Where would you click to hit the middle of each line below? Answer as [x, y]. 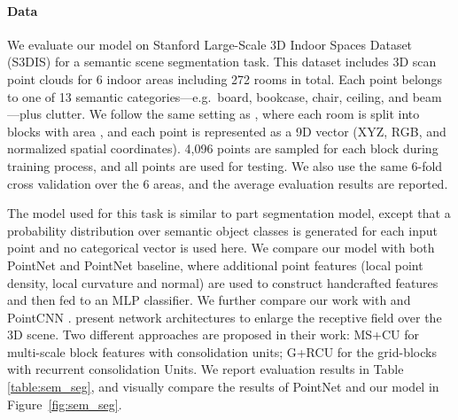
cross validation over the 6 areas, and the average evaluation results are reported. [228, 183]
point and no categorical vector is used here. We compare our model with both [221, 248]
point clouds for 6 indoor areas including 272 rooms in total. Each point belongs [225, 78]
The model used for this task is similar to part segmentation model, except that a [229, 213]
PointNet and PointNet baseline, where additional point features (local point [215, 264]
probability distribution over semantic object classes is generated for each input [222, 230]
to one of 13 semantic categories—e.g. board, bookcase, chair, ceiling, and [208, 96]
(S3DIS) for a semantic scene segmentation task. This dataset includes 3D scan [222, 62]
